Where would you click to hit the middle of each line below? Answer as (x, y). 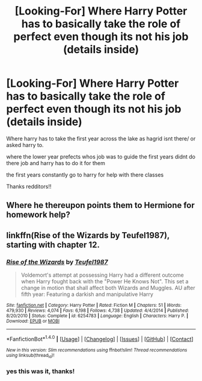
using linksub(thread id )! (30, 356)
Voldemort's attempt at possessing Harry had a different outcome (103, 275)
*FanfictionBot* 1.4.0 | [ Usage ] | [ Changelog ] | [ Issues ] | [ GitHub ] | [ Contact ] (100, 338)
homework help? (38, 215)
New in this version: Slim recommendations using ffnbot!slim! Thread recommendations (97, 350)
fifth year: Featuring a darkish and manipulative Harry (87, 294)
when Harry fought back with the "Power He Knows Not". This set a (105, 282)
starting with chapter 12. (53, 244)
